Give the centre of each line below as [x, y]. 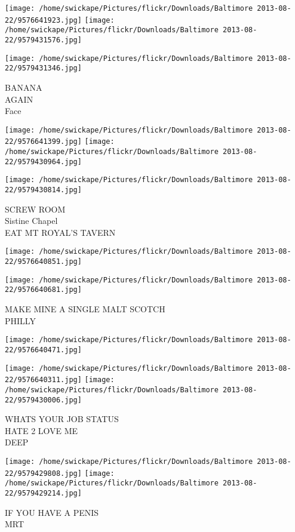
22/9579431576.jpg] [43, 40]
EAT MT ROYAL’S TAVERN [60, 232]
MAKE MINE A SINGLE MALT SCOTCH [85, 309]
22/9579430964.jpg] [43, 162]
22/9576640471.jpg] [43, 350]
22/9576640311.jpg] [43, 380]
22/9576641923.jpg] [43, 20]
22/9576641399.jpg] [43, 142]
